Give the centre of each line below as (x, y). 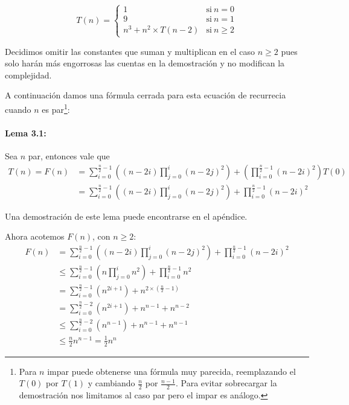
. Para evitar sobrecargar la (226, 383)
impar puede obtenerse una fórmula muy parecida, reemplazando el (171, 371)
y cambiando (111, 383)
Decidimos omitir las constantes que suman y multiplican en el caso (130, 51)
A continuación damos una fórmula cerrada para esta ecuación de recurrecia (146, 95)
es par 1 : (56, 108)
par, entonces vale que (69, 156)
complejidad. (28, 75)
